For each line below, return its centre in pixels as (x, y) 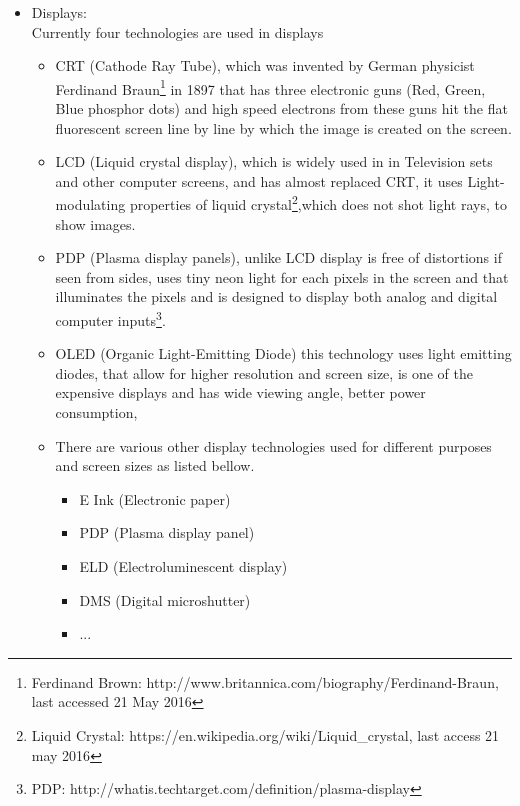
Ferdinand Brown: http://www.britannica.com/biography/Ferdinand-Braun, (265, 681)
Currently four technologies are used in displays (177, 31)
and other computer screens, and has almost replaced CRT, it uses (259, 180)
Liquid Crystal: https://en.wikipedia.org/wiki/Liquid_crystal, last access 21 (265, 735)
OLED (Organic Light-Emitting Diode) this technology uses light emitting (283, 353)
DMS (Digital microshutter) (165, 599)
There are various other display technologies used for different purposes (273, 445)
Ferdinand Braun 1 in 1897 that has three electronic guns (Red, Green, (270, 87)
